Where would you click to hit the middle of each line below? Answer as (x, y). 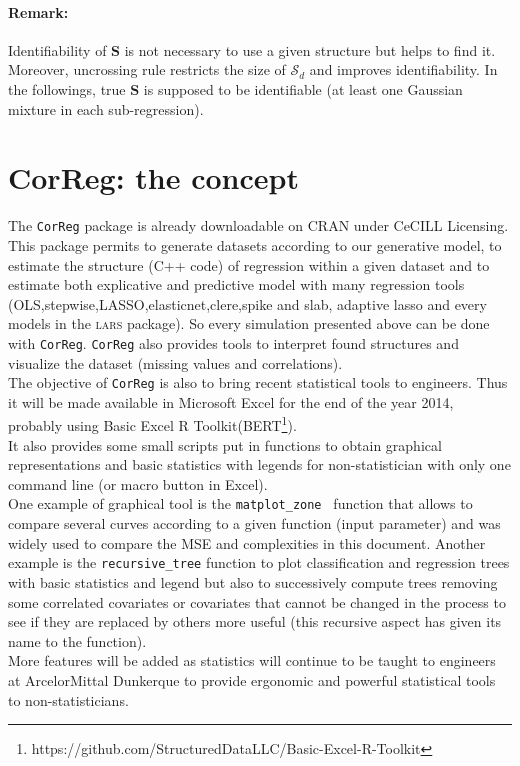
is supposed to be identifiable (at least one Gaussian (303, 88)
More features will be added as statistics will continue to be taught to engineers (252, 660)
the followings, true (67, 88)
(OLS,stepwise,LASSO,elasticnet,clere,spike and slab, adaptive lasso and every (247, 303)
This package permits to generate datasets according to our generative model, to (255, 244)
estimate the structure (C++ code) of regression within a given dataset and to (249, 264)
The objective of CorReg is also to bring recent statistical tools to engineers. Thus (258, 382)
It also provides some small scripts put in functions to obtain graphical (225, 444)
